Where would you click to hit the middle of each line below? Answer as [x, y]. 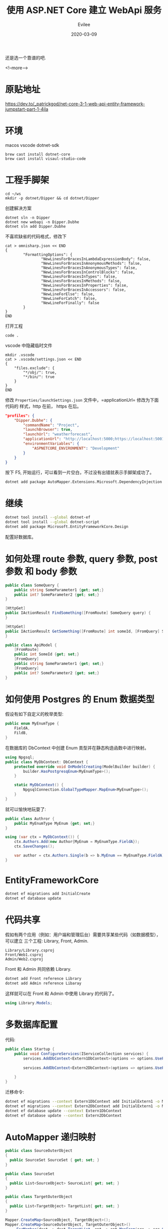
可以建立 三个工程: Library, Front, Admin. [47, 941]
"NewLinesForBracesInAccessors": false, [83, 290]
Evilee [84, 24]
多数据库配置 [32, 1025]
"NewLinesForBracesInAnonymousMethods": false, [91, 263]
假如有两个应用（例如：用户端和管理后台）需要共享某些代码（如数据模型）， [83, 935]
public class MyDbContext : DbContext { [47, 762]
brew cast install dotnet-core [38, 154]
